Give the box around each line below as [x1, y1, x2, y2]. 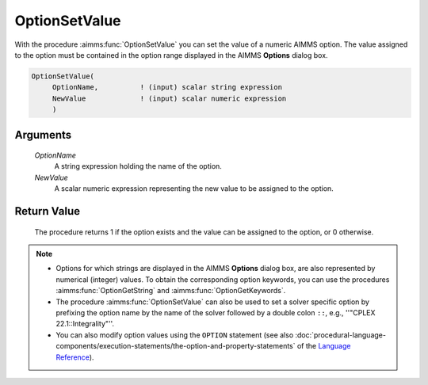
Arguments [14, 128, 72, 142]
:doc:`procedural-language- [294, 330, 386, 340]
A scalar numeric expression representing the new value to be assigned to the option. [54, 184, 334, 193]
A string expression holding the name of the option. [54, 162, 222, 171]
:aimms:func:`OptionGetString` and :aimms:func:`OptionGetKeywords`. [55, 286, 286, 295]
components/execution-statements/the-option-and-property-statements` [55, 341, 296, 351]
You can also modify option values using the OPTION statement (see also [55, 330, 294, 340]
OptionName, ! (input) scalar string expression [52, 83, 283, 92]
